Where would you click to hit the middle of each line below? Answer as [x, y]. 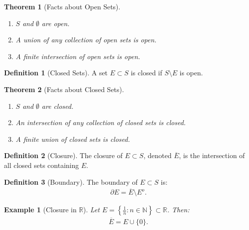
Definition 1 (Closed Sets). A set [56, 73]
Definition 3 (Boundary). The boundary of [71, 181]
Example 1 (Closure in [40, 210]
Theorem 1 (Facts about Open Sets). [62, 6]
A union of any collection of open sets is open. [86, 40]
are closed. [58, 106]
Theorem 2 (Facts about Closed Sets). [64, 89]
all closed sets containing [41, 165]
